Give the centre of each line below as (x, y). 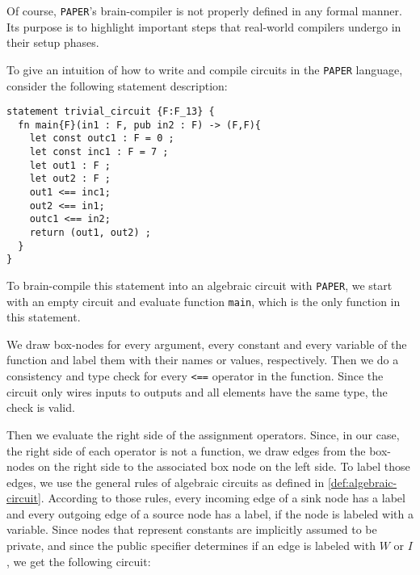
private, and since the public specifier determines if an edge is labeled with (191, 546)
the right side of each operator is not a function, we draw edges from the (186, 450)
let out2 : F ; (70, 179)
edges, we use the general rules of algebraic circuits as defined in (166, 482)
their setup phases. (53, 42)
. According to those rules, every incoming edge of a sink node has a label (223, 498)
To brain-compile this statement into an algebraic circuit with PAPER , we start (199, 285)
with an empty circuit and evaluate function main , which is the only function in (204, 301)
